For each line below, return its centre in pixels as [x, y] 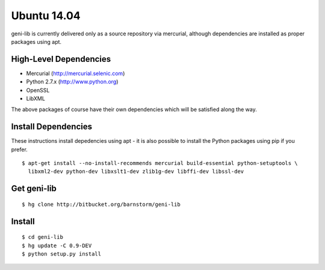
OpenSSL [38, 90]
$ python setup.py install [62, 254]
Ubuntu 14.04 [46, 16]
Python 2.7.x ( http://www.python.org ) [72, 82]
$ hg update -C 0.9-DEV [57, 245]
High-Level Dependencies [61, 59]
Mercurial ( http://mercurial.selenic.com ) [76, 73]
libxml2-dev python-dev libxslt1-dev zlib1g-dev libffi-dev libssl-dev [136, 172]
